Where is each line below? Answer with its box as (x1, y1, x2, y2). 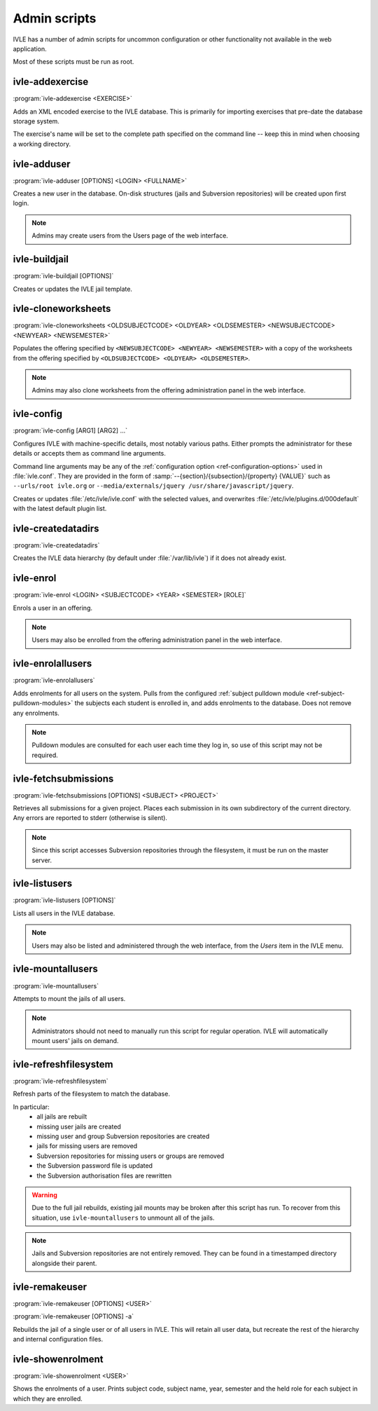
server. (31, 856, 52, 864)
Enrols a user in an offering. (13, 604, 92, 612)
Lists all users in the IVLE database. (13, 908, 115, 918)
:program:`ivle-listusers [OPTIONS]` (13, 896, 116, 904)
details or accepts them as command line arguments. (13, 449, 166, 458)
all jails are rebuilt (36, 1112, 87, 1121)
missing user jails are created (36, 1122, 122, 1131)
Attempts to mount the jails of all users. (13, 994, 126, 1002)
